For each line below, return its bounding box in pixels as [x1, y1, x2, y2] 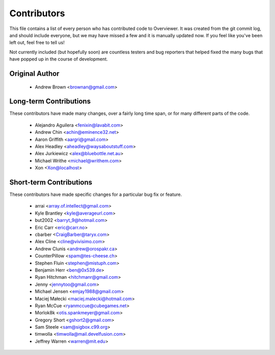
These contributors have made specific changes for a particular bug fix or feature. [9, 191, 182, 198]
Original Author [9, 69, 60, 78]
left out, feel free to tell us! [9, 40, 65, 46]
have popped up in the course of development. [9, 56, 108, 62]
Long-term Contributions [9, 97, 91, 106]
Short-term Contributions [9, 178, 93, 187]
